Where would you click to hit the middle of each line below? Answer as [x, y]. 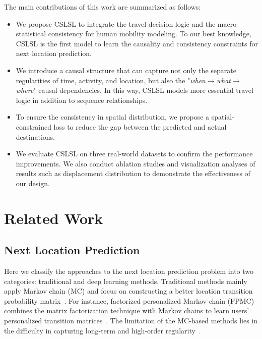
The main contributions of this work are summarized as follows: [103, 7]
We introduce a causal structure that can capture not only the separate [126, 70]
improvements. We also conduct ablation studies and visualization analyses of [136, 163]
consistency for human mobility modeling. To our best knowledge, [150, 34]
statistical [31, 34]
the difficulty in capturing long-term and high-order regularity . [103, 330]
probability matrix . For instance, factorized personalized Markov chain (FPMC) [129, 300]
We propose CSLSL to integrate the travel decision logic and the [116, 23]
